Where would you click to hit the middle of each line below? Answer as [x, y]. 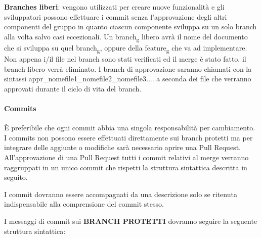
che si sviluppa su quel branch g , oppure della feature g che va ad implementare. [126, 48]
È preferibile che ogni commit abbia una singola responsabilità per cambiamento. [130, 128]
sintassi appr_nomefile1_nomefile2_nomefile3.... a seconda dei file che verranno [128, 79]
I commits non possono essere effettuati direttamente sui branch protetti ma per [128, 137]
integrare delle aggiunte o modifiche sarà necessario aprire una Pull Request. [122, 147]
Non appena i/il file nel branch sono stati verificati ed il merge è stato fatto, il [125, 59]
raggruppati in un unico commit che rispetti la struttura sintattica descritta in [126, 167]
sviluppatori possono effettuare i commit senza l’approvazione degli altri [116, 16]
